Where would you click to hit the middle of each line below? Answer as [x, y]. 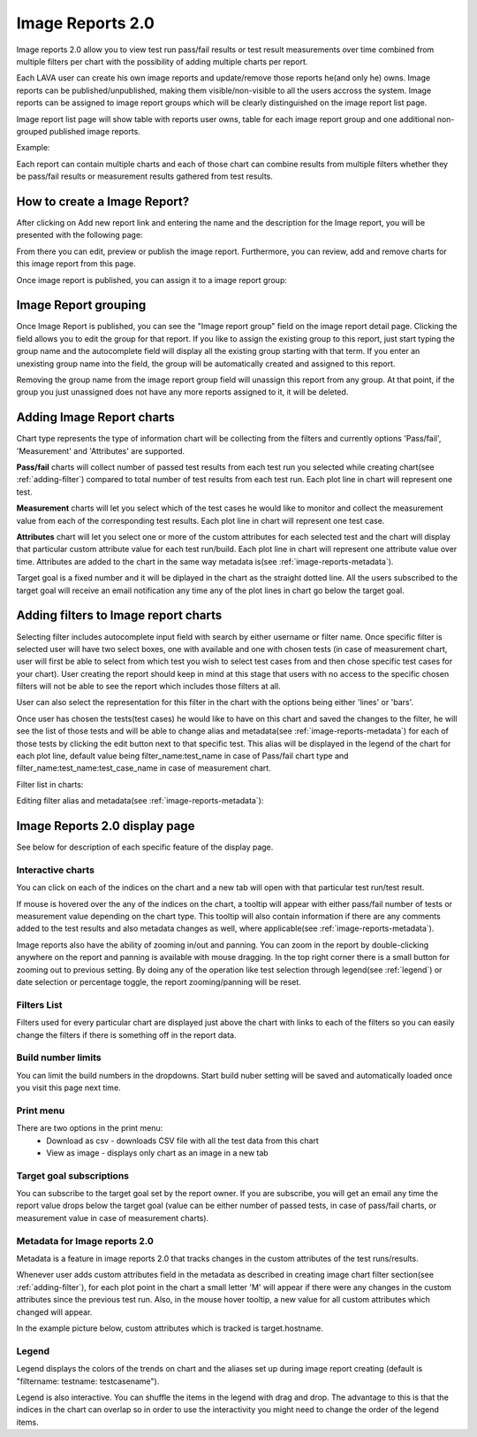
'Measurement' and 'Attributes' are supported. [101, 450]
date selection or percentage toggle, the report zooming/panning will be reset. [159, 981]
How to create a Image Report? [103, 201]
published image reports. [95, 131]
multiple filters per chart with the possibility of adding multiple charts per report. [162, 61]
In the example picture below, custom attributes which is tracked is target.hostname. [170, 1328]
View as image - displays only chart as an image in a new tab [157, 1153]
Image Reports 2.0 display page [106, 826]
